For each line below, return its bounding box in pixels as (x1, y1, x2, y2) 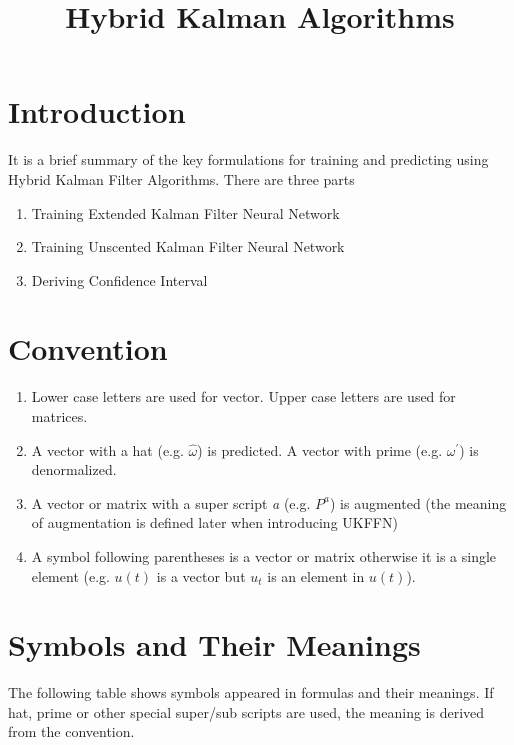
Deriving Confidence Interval (31, 269, 208, 290)
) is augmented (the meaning (329, 492, 507, 513)
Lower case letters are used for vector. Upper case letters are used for (31, 386, 456, 407)
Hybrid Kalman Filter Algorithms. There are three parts (8, 168, 355, 189)
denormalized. (31, 459, 117, 480)
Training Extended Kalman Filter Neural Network (31, 202, 340, 223)
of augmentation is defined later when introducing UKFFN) (31, 512, 398, 533)
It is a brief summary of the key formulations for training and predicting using (8, 149, 489, 170)
